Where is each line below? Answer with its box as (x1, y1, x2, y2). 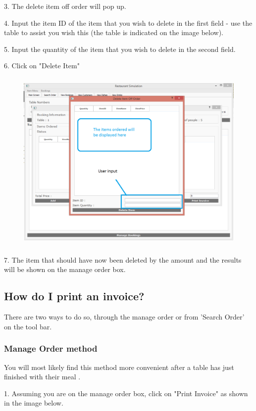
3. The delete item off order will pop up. (4, 1, 126, 11)
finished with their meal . (4, 371, 81, 382)
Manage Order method (4, 342, 98, 355)
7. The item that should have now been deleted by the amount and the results (4, 254, 242, 265)
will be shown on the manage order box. (4, 264, 126, 274)
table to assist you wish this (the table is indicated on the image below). (4, 27, 223, 38)
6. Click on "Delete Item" (4, 60, 80, 71)
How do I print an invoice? (4, 288, 145, 304)
